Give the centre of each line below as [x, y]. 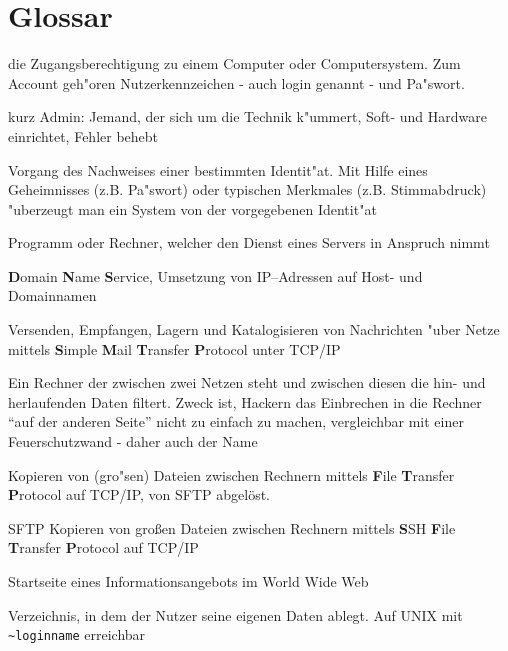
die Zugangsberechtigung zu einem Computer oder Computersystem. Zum [234, 63]
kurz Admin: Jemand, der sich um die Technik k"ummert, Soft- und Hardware [247, 116]
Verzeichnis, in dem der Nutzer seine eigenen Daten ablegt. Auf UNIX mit [235, 614]
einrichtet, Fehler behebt [83, 135]
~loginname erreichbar [77, 634]
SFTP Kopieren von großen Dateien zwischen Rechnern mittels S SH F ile [232, 527]
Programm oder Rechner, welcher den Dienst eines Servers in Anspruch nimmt [249, 242]
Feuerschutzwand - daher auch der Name [133, 441]
